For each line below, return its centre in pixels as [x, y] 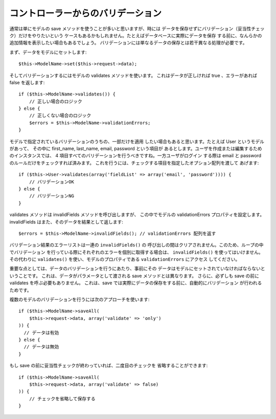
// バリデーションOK [51, 182]
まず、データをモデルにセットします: [48, 52]
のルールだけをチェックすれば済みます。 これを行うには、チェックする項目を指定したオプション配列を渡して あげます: [134, 163]
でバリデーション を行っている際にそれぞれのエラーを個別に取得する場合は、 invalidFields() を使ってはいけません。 [136, 252]
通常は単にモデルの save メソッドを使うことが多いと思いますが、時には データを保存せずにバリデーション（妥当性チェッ [137, 29]
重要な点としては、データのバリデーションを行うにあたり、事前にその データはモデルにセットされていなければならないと [137, 268]
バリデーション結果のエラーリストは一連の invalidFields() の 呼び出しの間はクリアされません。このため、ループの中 [136, 245]
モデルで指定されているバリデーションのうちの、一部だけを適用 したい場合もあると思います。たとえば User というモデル [137, 141]
